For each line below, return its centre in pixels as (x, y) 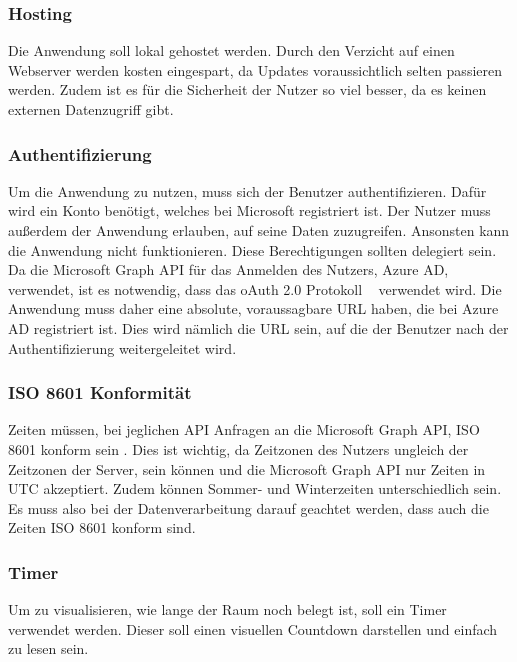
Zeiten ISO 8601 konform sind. (102, 527)
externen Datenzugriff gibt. (91, 109)
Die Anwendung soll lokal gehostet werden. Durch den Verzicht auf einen (231, 50)
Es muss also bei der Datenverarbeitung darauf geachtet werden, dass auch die (248, 507)
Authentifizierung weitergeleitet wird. (122, 347)
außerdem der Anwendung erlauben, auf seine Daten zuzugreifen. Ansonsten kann (259, 230)
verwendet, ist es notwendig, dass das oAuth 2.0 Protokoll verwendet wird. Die (255, 288)
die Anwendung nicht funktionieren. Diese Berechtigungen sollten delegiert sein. (252, 249)
